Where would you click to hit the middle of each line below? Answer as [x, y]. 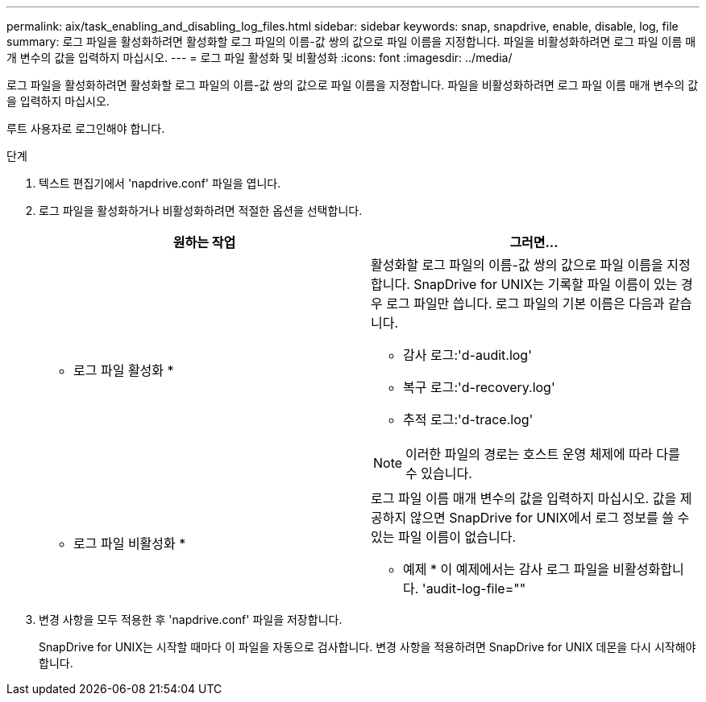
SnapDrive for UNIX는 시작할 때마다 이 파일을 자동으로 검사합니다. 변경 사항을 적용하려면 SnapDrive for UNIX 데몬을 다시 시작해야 [368, 647]
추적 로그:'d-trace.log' [468, 419]
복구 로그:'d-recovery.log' [479, 387]
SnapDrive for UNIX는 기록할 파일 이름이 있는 [546, 284]
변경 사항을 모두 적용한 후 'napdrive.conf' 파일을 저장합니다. [191, 619]
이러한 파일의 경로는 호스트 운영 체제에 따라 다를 [543, 454]
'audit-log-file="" [474, 588]
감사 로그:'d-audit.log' [467, 355]
